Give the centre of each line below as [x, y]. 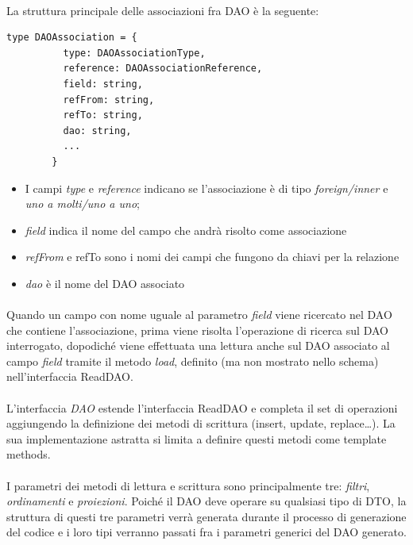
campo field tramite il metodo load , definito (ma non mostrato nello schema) [193, 361]
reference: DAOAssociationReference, [163, 69]
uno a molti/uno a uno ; [82, 203]
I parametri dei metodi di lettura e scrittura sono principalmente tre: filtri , [188, 485]
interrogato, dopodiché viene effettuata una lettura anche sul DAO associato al [198, 345]
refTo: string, [103, 115]
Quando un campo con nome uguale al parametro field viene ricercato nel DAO [199, 315]
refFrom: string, [109, 100]
